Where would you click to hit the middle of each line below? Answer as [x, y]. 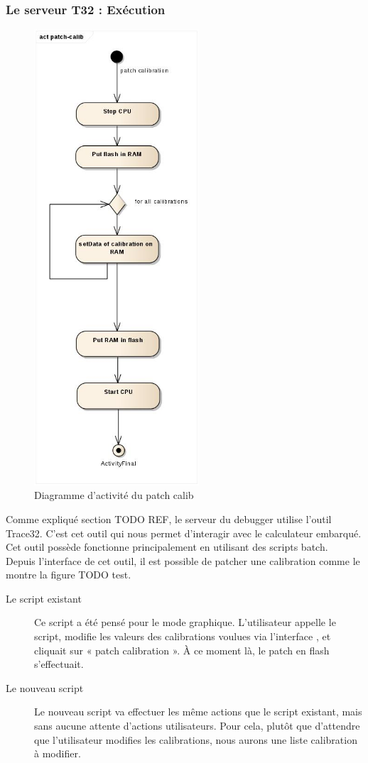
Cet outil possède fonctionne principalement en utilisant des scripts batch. [167, 547]
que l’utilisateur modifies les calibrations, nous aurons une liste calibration [196, 739]
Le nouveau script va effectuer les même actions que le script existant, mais [198, 712]
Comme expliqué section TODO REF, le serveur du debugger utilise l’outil [169, 518]
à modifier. [58, 753]
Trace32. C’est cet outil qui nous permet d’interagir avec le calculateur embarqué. [184, 533]
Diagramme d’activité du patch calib [114, 495]
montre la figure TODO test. [69, 575]
